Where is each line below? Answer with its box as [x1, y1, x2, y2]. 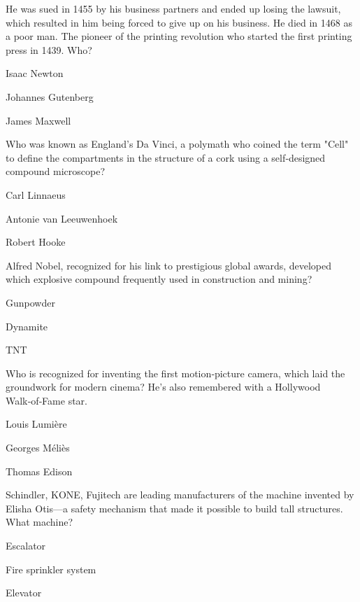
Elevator [6, 585, 42, 600]
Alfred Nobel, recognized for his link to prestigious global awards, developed [6, 258, 332, 272]
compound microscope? [6, 164, 106, 178]
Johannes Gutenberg [6, 89, 94, 104]
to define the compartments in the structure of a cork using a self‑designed [6, 150, 326, 164]
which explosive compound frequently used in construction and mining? [6, 272, 312, 286]
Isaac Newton [6, 66, 64, 80]
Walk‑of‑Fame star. [6, 393, 87, 407]
